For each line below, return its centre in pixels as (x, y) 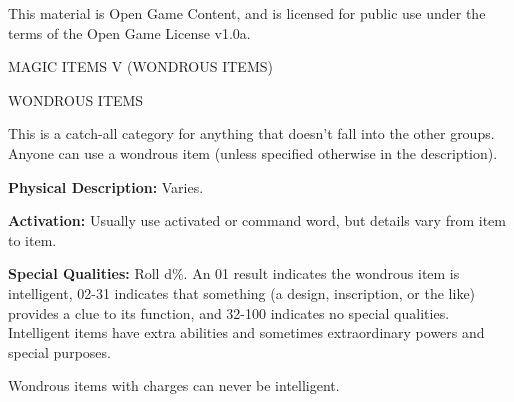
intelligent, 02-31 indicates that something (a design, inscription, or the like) (242, 292)
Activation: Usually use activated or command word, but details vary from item (257, 220)
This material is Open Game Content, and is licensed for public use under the (247, 13)
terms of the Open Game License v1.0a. (129, 32)
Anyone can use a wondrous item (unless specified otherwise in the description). (253, 152)
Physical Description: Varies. (106, 186)
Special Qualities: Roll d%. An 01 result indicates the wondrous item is (234, 273)
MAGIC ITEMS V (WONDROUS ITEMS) (140, 66)
